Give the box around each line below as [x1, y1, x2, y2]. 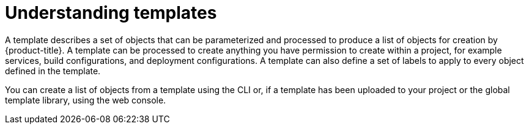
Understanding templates [5, 2, 217, 23]
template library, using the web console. [5, 94, 166, 105]
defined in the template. [5, 65, 101, 76]
